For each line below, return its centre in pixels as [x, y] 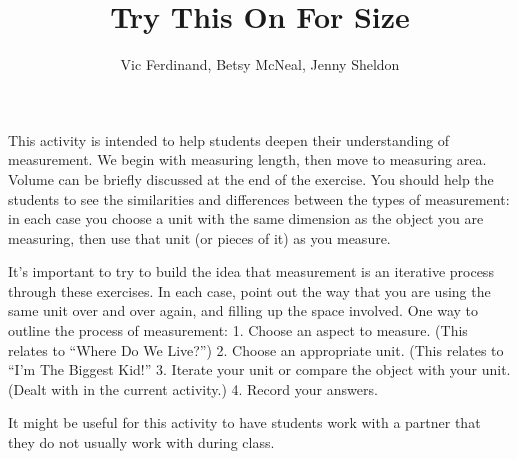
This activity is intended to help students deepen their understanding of [229, 139]
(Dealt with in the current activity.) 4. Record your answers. [193, 388]
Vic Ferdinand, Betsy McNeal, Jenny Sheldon [260, 64]
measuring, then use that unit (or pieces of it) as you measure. [199, 237]
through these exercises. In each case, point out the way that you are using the [249, 290]
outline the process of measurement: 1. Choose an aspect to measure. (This [238, 330]
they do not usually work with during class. [141, 442]
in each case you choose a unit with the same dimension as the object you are [246, 218]
